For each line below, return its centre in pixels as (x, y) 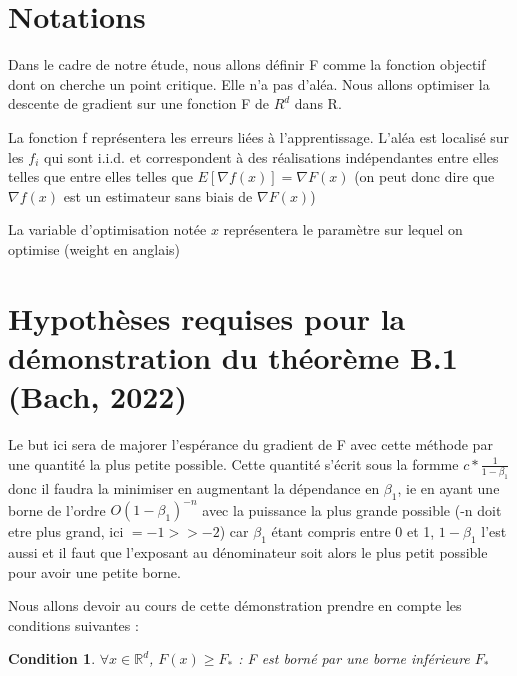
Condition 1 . (52, 658)
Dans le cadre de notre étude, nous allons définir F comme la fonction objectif (247, 64)
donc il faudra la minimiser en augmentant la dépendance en (194, 487)
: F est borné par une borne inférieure (354, 658)
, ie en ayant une (448, 487)
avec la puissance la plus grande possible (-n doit (352, 509)
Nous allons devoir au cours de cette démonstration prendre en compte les (235, 605)
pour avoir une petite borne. (94, 571)
